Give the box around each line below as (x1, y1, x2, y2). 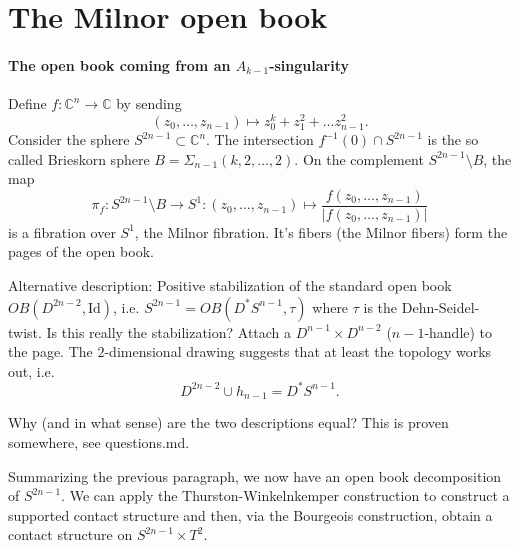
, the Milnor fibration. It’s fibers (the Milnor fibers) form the (134, 221, 508, 242)
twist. (8, 321, 42, 342)
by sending (116, 93, 182, 114)
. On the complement (294, 148, 424, 169)
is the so (427, 129, 479, 149)
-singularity (269, 54, 349, 75)
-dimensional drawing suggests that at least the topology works (104, 341, 492, 362)
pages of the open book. (8, 241, 154, 262)
